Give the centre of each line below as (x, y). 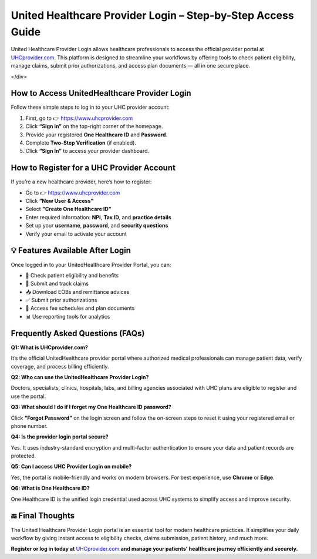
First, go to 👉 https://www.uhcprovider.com (79, 118)
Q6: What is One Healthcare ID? (50, 488)
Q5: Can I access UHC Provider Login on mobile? (71, 467)
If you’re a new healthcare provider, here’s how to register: (81, 182)
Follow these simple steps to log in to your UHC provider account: (90, 107)
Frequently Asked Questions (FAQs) (78, 333)
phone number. (29, 426)
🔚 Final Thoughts (43, 516)
